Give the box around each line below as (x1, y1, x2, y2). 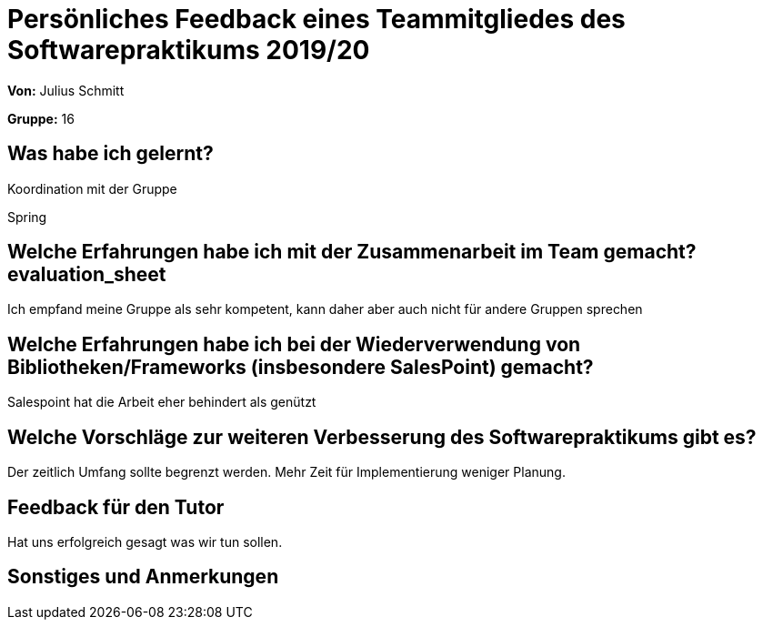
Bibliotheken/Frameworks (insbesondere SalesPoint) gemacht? (7, 355, 594, 379)
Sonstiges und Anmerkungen (7, 565, 279, 589)
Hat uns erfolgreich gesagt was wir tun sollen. (7, 533, 283, 550)
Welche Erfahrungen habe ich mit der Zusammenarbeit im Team (7, 240, 599, 264)
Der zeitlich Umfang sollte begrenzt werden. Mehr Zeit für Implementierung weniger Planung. (7, 464, 566, 480)
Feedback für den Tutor (7, 495, 225, 519)
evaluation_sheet (7, 263, 166, 287)
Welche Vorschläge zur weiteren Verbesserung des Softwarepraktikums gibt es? (7, 425, 757, 449)
